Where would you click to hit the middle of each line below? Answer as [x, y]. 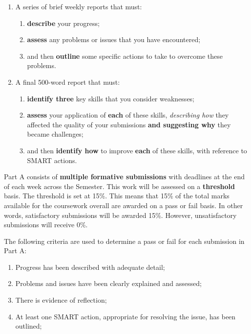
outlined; [29, 326]
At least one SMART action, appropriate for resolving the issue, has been [125, 316]
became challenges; [55, 134]
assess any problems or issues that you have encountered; [114, 39]
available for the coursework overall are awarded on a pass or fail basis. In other [124, 205]
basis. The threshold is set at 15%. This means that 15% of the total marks [117, 196]
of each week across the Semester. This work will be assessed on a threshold [119, 186]
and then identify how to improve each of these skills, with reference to [137, 150]
